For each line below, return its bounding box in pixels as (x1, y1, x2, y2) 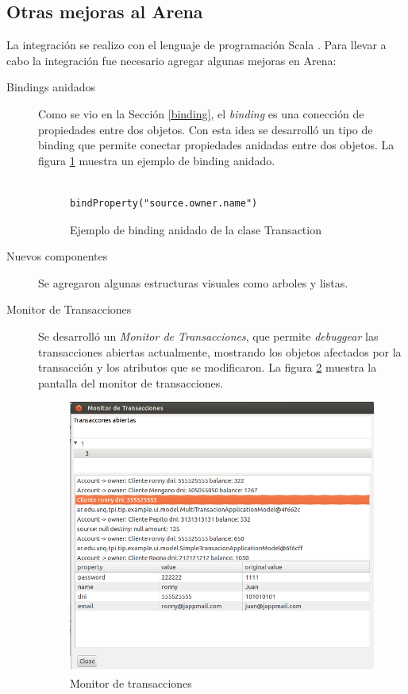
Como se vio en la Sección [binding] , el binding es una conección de (38, 105, 364, 121)
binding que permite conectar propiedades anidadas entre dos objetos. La (38, 137, 395, 153)
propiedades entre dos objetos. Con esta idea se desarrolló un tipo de (38, 121, 373, 137)
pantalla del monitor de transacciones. (38, 374, 224, 391)
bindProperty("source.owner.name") (70, 197, 258, 209)
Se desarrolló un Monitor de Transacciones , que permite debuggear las (38, 327, 379, 344)
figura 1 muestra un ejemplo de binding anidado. (38, 152, 275, 168)
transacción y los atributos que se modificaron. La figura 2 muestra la (38, 359, 377, 376)
